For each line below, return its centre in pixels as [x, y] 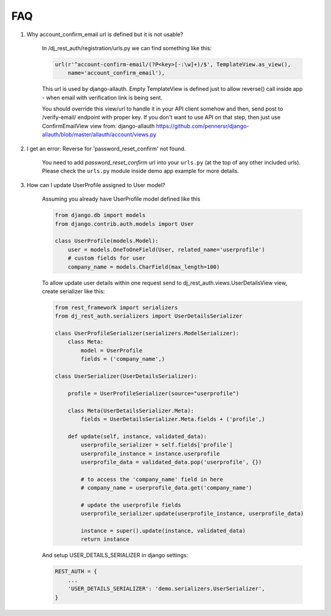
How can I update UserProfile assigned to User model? [96, 185]
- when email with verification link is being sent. [102, 98]
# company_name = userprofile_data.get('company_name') [166, 488]
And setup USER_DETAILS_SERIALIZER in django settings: [115, 555]
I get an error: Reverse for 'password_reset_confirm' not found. [106, 148]
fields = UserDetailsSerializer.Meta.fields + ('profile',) [173, 419]
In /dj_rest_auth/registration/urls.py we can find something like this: [127, 48]
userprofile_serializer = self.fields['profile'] [157, 445]
